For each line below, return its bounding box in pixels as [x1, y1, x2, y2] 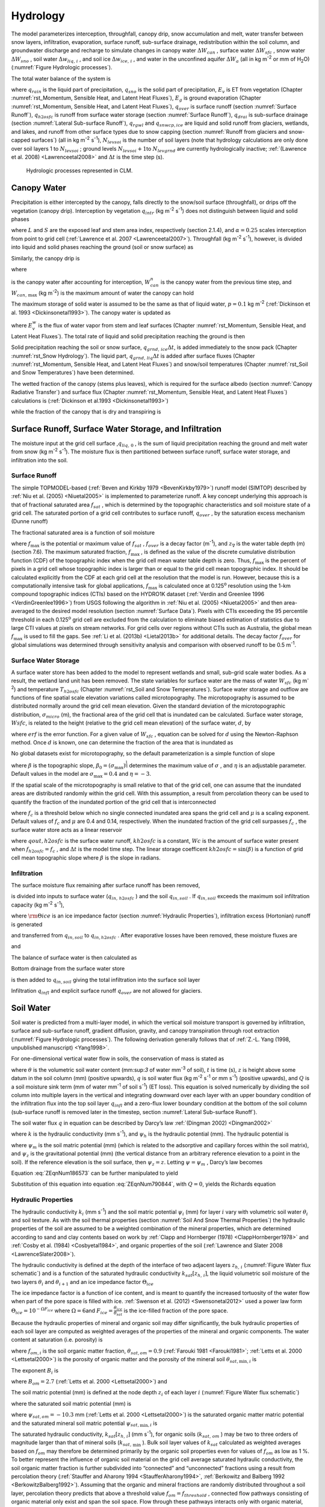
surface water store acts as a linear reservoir [11, 826, 123, 833]
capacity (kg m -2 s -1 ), [11, 900, 64, 908]
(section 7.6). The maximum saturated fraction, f [11, 549, 131, 556]
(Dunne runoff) [11, 518, 48, 525]
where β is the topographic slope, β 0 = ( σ [11, 761, 115, 770]
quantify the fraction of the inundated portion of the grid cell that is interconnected [11, 798, 216, 805]
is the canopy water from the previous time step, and [160, 278, 292, 286]
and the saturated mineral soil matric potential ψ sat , [11, 1420, 140, 1428]
